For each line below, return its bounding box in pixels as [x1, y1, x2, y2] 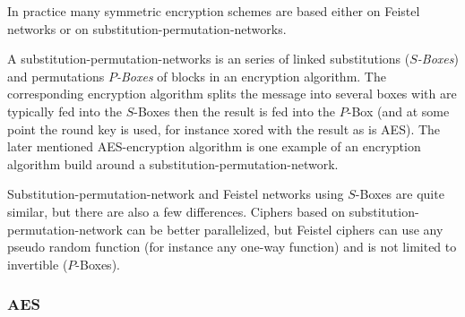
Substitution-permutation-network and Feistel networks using [7, 184, 344, 203]
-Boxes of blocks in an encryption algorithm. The [116, 66, 386, 85]
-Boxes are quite [355, 184, 444, 203]
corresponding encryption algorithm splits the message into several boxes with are [7, 84, 457, 103]
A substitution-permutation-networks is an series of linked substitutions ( [7, 49, 410, 68]
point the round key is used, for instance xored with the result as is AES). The [7, 119, 441, 138]
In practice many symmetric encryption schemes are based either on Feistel [7, 2, 420, 20]
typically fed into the [7, 101, 122, 120]
